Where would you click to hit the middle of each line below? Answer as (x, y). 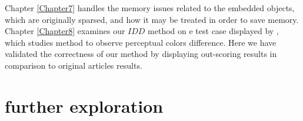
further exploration (84, 105)
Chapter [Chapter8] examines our (65, 31)
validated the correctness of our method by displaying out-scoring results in (141, 54)
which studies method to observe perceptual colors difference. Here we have (141, 42)
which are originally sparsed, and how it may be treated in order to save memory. (152, 19)
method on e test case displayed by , (213, 31)
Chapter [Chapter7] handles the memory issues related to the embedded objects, (150, 8)
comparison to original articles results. (74, 65)
